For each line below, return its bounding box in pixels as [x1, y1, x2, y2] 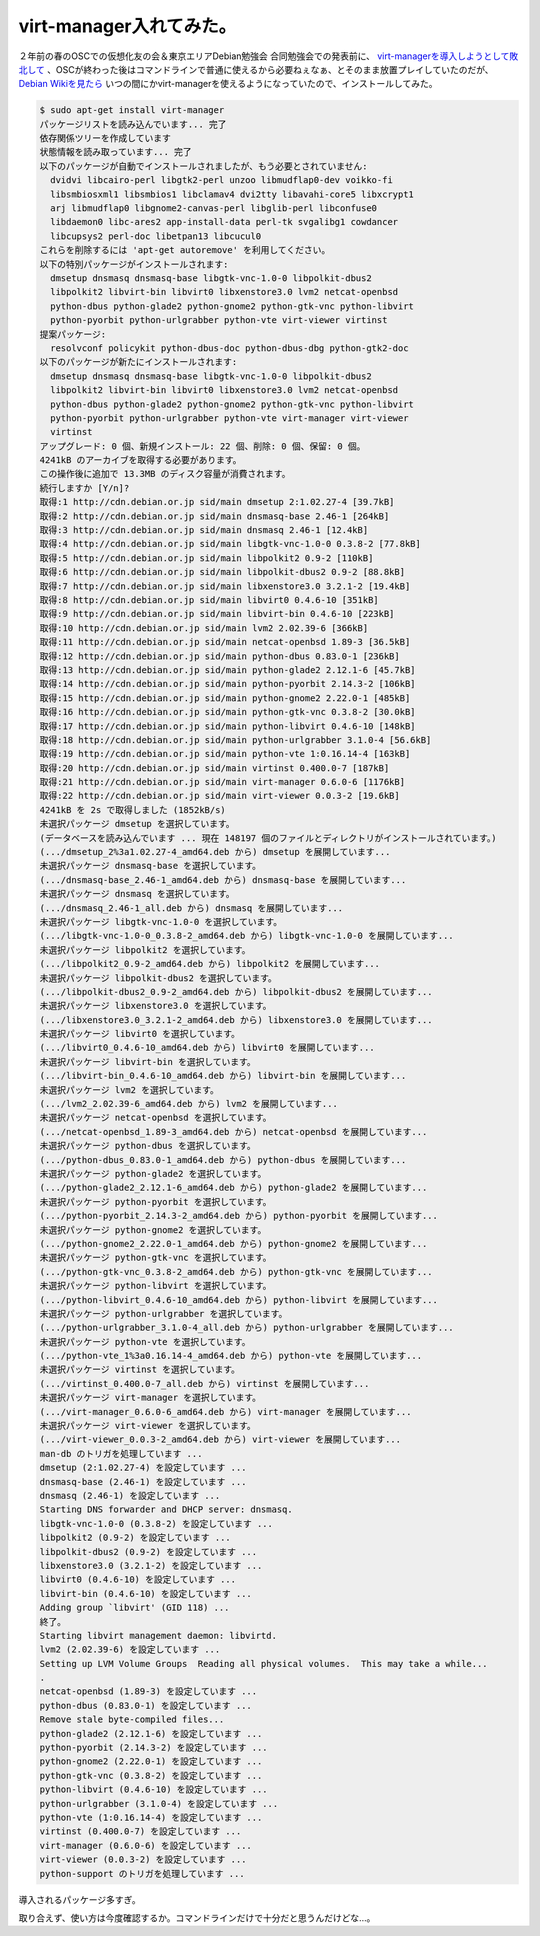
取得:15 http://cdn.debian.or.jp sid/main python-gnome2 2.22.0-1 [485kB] [39, 692, 411, 704]
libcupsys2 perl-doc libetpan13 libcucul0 [50, 230, 262, 242]
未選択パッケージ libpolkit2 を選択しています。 [39, 944, 251, 955]
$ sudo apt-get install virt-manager [39, 105, 225, 116]
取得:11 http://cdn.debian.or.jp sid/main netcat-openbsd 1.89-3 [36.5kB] [39, 636, 411, 648]
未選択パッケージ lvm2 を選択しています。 [39, 1084, 220, 1095]
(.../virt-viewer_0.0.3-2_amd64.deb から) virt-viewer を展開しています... [39, 1434, 402, 1445]
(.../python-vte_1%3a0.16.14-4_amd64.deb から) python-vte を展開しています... [39, 1350, 423, 1362]
